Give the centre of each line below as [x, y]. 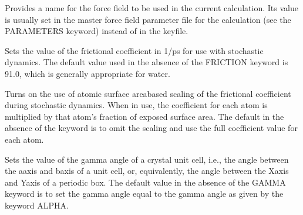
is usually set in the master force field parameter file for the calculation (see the [148, 19]
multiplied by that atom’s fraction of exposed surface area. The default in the [144, 116]
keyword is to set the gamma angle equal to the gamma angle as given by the [144, 194]
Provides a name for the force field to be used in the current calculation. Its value [151, 8]
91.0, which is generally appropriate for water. [87, 73]
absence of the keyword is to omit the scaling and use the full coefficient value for [151, 128]
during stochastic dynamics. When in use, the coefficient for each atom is [136, 105]
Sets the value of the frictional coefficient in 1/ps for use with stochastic [134, 50]
